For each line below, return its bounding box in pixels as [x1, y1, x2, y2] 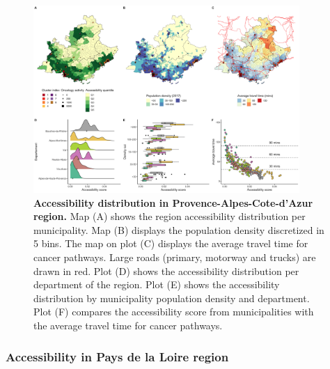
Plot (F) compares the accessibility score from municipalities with [33, 304, 314, 319]
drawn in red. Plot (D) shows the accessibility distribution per [33, 263, 299, 278]
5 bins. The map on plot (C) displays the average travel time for [33, 236, 308, 251]
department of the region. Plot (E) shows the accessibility [33, 277, 280, 292]
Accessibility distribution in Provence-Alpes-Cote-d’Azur [33, 195, 313, 210]
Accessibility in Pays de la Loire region [6, 347, 229, 365]
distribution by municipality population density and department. [33, 290, 310, 305]
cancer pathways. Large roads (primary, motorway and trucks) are [33, 250, 316, 265]
